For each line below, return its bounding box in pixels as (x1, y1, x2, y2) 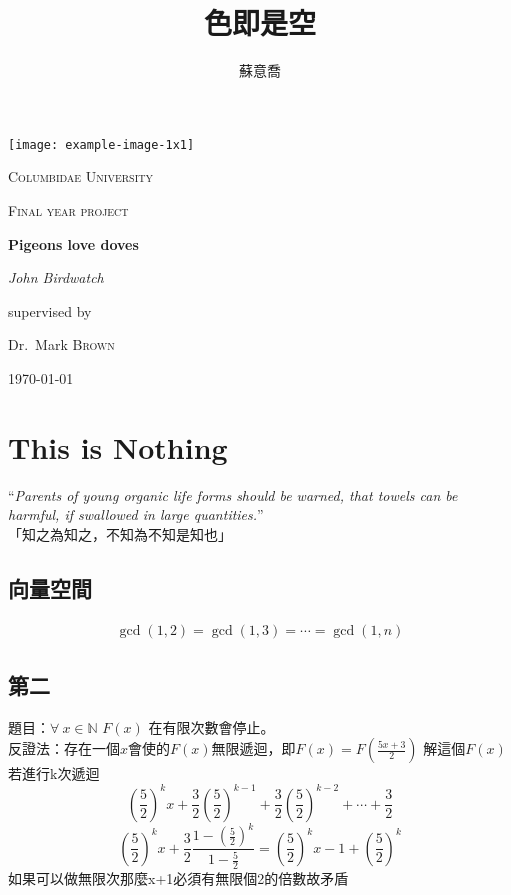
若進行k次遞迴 (8, 763, 100, 784)
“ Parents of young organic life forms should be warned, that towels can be (8, 484, 458, 505)
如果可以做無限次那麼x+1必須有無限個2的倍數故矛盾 (8, 868, 349, 889)
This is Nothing (8, 426, 228, 467)
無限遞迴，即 (211, 738, 296, 759)
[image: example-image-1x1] (8, 137, 195, 152)
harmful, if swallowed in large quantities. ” (8, 504, 264, 525)
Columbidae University (8, 166, 153, 187)
